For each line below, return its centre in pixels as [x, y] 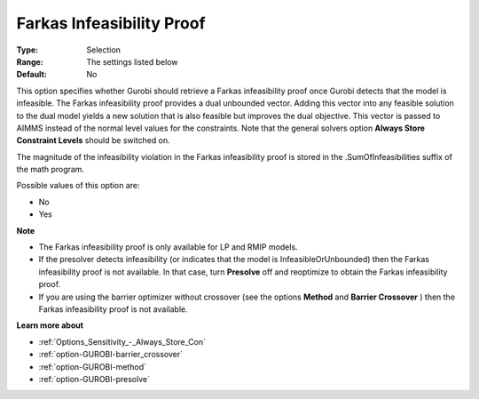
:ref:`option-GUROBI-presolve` [94, 379]
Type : [27, 50]
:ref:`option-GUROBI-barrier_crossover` [111, 355]
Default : [32, 75]
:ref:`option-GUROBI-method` [92, 367]
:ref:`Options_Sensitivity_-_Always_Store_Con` [122, 341]
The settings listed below [132, 61]
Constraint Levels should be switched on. [93, 140]
